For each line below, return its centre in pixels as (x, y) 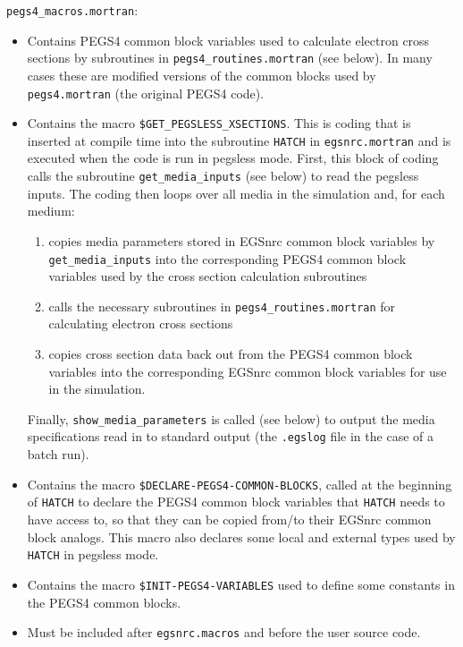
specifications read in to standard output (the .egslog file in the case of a (230, 436)
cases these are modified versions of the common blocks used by (202, 75)
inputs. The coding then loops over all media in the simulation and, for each (236, 193)
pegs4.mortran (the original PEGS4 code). (146, 93)
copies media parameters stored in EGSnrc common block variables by (242, 240)
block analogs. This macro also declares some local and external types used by (241, 536)
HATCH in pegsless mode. (93, 554)
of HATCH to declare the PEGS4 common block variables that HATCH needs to (236, 502)
